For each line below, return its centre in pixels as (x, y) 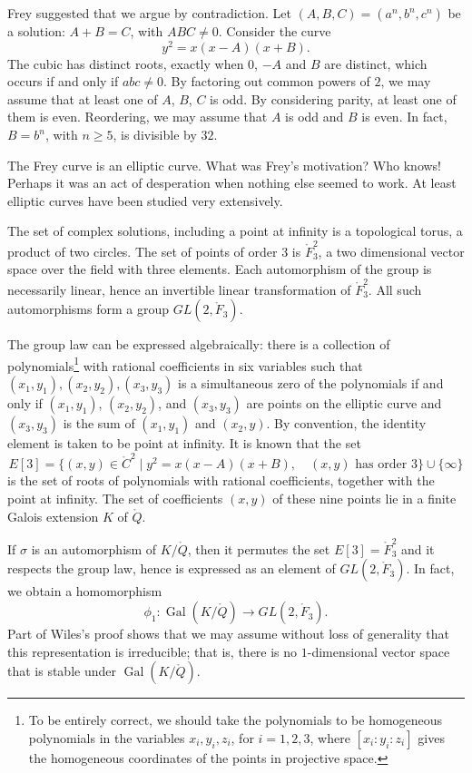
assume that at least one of (83, 98)
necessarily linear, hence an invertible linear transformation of (179, 289)
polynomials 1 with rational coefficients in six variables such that (185, 364)
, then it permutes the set (259, 548)
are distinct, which (376, 63)
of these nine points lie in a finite (364, 498)
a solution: (36, 31)
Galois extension (53, 516)
